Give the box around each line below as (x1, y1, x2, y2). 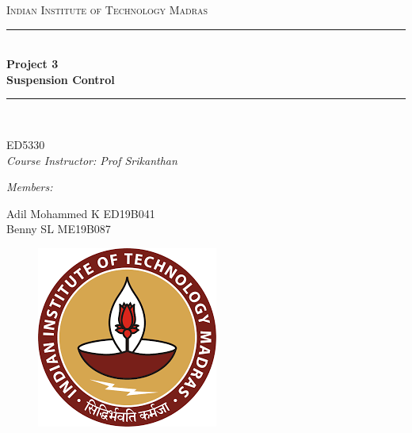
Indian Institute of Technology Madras (6, 2, 208, 17)
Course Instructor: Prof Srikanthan (6, 151, 177, 168)
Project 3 (6, 56, 59, 72)
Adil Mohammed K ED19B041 (6, 205, 155, 221)
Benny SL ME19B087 (6, 220, 111, 237)
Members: (6, 178, 53, 195)
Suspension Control (6, 71, 115, 87)
